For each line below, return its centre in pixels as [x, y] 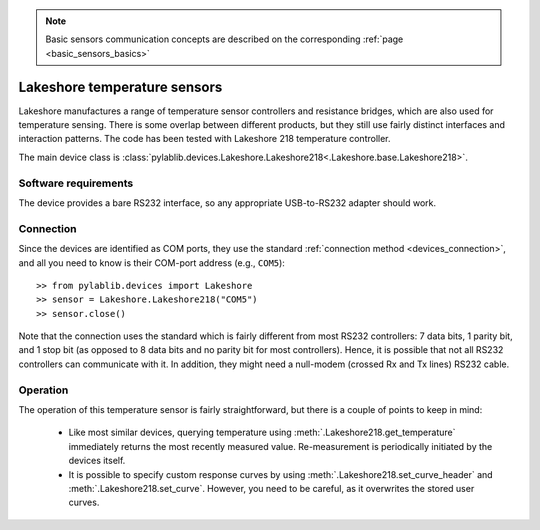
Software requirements [76, 183]
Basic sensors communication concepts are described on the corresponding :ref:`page [224, 39]
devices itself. [97, 461]
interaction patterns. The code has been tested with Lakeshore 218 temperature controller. [204, 139]
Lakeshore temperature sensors [120, 86]
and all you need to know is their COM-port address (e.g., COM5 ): [151, 262]
